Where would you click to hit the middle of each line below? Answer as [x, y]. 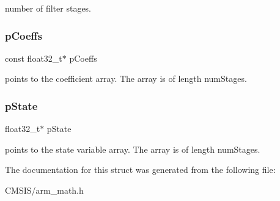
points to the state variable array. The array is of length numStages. [133, 149]
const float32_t [34, 58]
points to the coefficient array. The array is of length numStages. [126, 79]
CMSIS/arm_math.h [44, 190]
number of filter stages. [48, 8]
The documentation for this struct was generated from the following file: [140, 170]
